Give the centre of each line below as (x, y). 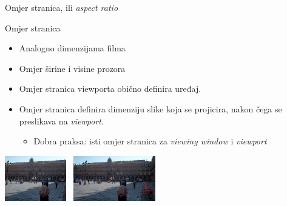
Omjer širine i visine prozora (72, 68)
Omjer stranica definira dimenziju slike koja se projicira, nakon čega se (150, 108)
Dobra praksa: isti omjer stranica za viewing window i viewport (150, 141)
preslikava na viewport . (61, 121)
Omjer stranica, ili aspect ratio (62, 7)
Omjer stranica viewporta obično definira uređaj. (110, 89)
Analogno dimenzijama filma (72, 48)
